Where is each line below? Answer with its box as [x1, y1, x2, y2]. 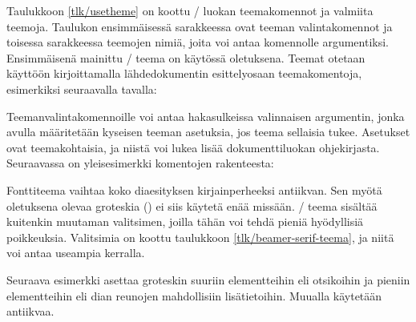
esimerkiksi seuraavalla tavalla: [6, 80, 157, 97]
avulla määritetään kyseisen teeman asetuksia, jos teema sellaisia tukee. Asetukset [6, 123, 410, 140]
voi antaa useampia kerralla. [6, 244, 145, 261]
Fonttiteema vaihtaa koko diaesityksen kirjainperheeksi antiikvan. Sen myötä [6, 181, 382, 198]
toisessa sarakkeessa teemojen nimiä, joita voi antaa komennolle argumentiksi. [6, 34, 389, 50]
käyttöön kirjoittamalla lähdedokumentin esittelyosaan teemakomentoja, [6, 65, 362, 82]
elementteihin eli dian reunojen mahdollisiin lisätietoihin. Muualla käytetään [6, 287, 382, 304]
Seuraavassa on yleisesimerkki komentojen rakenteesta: [6, 155, 274, 171]
